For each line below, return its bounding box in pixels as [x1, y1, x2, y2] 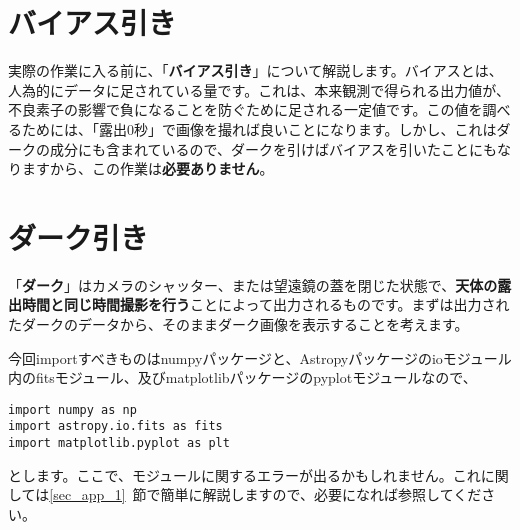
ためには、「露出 [21, 118, 127, 139]
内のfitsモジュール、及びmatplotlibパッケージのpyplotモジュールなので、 [8, 367, 477, 388]
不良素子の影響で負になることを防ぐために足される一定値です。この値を [8, 99, 483, 120]
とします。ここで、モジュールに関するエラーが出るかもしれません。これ [8, 464, 481, 485]
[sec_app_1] [49, 484, 126, 505]
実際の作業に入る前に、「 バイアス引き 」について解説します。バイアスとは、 [8, 60, 503, 81]
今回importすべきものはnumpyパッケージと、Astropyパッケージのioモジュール [8, 347, 512, 368]
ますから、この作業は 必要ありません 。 [21, 158, 274, 179]
